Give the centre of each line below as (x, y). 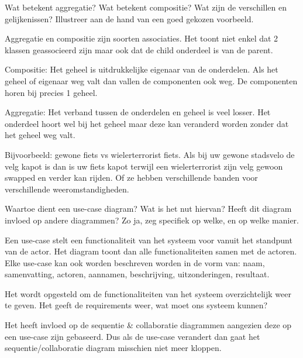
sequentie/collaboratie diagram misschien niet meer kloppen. (113, 348)
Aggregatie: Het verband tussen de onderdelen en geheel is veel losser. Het (138, 112)
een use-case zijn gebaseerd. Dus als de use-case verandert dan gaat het (132, 336)
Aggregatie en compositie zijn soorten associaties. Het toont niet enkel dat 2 (142, 38)
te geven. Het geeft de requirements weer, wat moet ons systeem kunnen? (136, 305)
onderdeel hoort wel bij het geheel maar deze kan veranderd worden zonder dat (147, 123)
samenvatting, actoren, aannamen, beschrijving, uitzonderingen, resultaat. (137, 274)
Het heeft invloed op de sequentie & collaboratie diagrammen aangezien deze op (148, 325)
